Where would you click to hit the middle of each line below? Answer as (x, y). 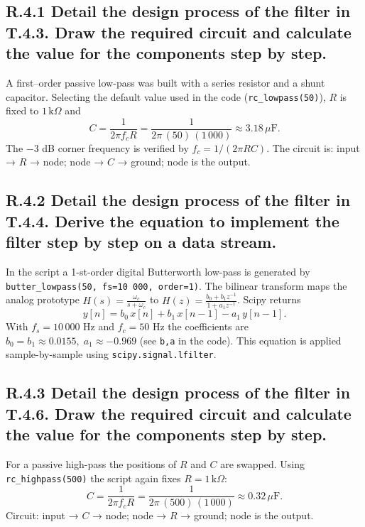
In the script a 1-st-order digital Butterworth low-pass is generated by (158, 272)
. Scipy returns (269, 299)
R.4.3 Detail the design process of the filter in (178, 392)
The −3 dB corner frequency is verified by (97, 147)
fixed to (22, 110)
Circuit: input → (42, 515)
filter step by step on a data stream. (141, 242)
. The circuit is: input (313, 147)
